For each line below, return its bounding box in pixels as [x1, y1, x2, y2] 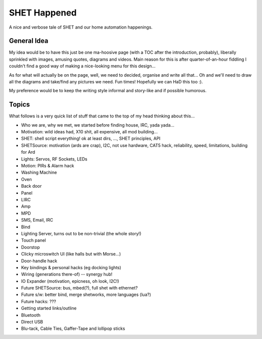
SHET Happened [9, 7, 77, 18]
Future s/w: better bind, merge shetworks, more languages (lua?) [21, 291, 151, 298]
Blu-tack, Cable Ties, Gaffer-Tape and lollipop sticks [21, 325, 126, 332]
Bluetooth [21, 312, 41, 318]
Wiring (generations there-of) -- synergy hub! [21, 272, 113, 277]
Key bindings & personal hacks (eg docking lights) [21, 264, 121, 270]
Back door [21, 183, 42, 189]
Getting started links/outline [21, 306, 77, 311]
